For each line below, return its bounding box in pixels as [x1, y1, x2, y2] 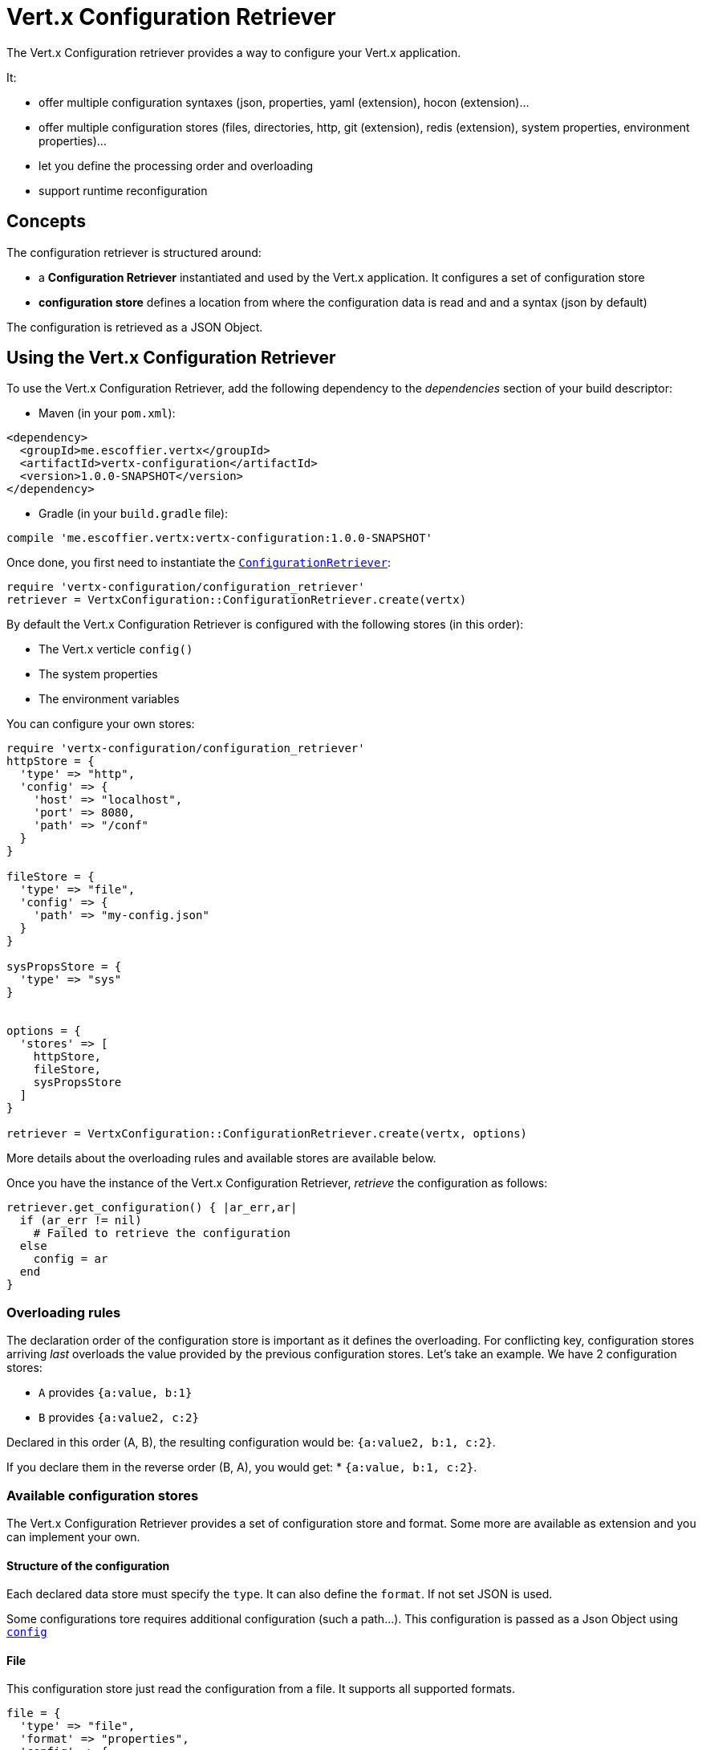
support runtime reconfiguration [39, 183, 208, 197]
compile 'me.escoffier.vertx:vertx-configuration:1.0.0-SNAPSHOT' [6, 531, 433, 545]
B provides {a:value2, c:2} [39, 1410, 199, 1425]
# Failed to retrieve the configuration [33, 1227, 291, 1240]
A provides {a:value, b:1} [39, 1386, 193, 1400]
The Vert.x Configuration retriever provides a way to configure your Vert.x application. [6, 45, 461, 59]
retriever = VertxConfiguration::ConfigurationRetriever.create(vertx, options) [6, 1127, 528, 1141]
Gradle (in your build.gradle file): [39, 507, 229, 521]
